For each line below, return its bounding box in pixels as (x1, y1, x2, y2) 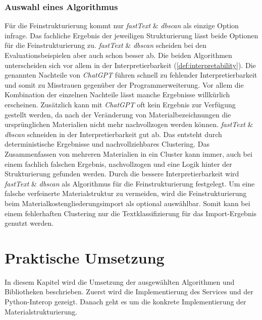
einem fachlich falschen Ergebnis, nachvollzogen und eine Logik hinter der (5, 158, 232, 169)
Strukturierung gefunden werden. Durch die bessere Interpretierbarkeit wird (5, 168, 239, 179)
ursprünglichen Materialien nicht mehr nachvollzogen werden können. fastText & (5, 119, 253, 130)
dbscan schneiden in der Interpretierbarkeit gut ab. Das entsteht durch (5, 129, 222, 139)
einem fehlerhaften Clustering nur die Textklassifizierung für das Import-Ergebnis (5, 208, 257, 218)
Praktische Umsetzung (5, 247, 165, 268)
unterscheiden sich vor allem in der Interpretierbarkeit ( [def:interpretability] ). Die (5, 59, 256, 70)
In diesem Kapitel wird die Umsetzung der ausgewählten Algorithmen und (5, 276, 235, 287)
